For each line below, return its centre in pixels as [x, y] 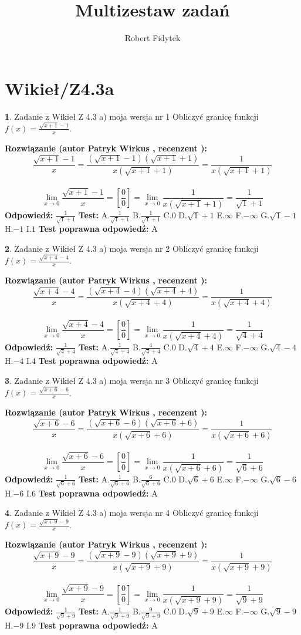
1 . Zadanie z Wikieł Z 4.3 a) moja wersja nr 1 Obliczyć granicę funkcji [132, 116]
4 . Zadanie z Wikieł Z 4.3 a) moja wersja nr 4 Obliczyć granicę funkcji [132, 513]
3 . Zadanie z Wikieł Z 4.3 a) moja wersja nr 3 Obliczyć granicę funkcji [132, 380]
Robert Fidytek [153, 38]
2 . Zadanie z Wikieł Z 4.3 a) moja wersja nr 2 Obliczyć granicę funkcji [132, 248]
